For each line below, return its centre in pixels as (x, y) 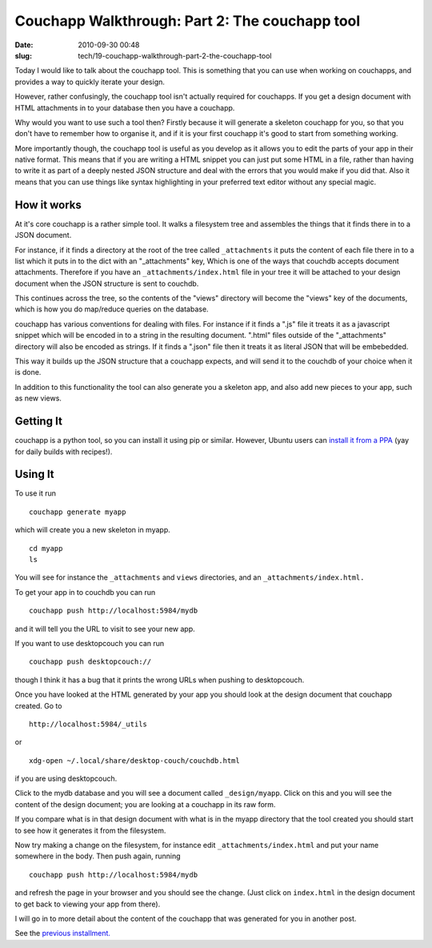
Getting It (39, 422)
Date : (24, 45)
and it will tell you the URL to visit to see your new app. (105, 629)
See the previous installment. (63, 934)
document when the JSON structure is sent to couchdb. (107, 283)
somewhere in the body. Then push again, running (98, 856)
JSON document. (43, 235)
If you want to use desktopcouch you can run (90, 643)
